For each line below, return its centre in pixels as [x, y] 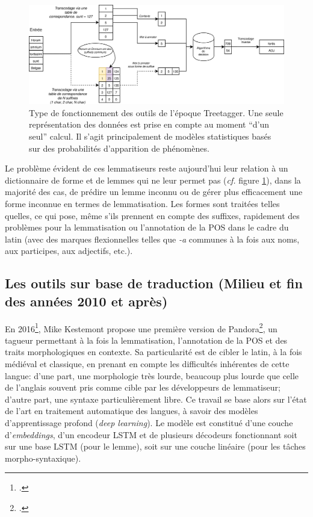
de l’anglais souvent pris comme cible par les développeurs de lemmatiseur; [143, 387]
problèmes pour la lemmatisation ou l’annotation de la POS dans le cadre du [147, 227]
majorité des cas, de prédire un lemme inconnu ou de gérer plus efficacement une [154, 192]
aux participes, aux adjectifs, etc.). [69, 251]
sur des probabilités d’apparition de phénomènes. [119, 148]
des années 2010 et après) [86, 301]
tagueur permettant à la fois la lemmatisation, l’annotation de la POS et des [146, 340]
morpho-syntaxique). [43, 458]
